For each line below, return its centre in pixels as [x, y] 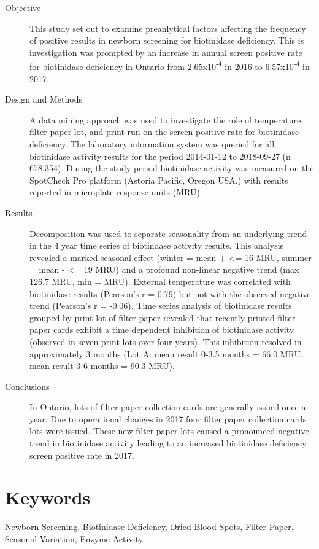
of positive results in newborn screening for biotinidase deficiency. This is [167, 40]
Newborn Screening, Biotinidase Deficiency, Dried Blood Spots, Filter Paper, [149, 527]
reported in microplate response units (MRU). [116, 192]
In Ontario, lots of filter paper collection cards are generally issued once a [168, 407]
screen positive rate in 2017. [82, 455]
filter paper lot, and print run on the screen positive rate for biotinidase [164, 132]
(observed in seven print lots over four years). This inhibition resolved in [166, 341]
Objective [23, 7]
